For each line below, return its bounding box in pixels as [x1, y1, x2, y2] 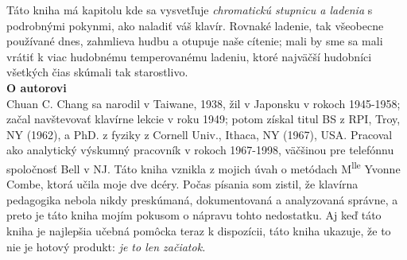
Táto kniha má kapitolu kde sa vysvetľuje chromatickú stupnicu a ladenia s [6, 2, 373, 17]
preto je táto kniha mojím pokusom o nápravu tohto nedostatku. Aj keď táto [6, 207, 382, 223]
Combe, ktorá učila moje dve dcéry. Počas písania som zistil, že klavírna [6, 176, 359, 192]
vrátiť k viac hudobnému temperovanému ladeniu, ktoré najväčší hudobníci [6, 48, 372, 64]
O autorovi [6, 79, 67, 95]
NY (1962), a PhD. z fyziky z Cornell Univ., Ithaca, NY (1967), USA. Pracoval [6, 126, 393, 142]
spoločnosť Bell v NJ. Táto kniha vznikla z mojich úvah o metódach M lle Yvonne [6, 157, 401, 177]
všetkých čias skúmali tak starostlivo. [6, 64, 188, 80]
